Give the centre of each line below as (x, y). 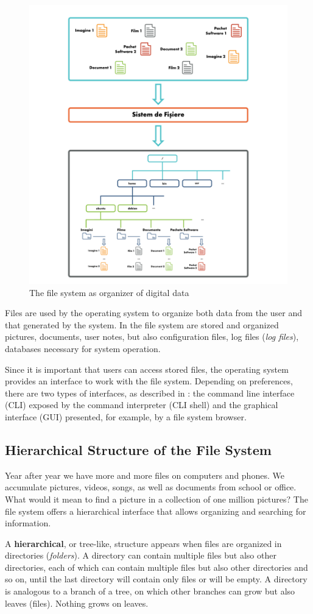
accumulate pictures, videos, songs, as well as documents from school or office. (151, 487)
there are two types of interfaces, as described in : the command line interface (150, 393)
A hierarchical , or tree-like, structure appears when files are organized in (143, 543)
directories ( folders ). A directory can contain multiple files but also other (141, 555)
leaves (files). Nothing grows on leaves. (77, 603)
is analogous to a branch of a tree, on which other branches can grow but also (150, 591)
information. (28, 523)
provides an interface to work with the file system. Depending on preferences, (149, 381)
